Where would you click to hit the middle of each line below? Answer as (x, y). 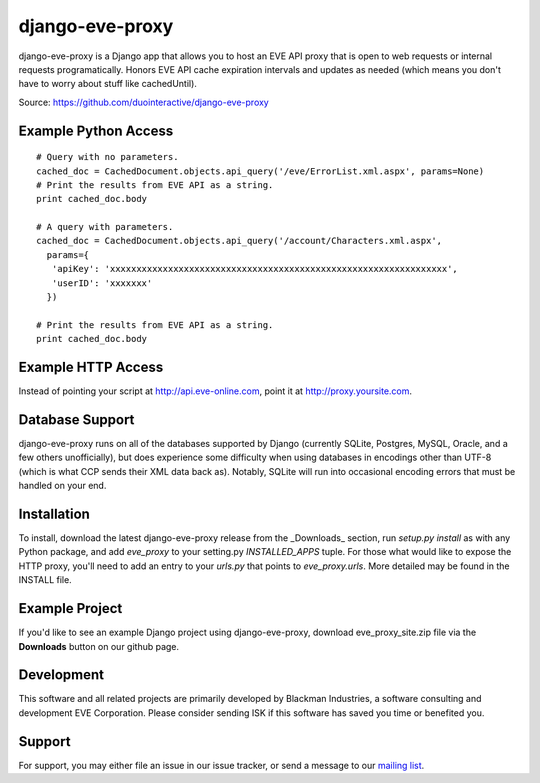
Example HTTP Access (91, 367)
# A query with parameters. (105, 227)
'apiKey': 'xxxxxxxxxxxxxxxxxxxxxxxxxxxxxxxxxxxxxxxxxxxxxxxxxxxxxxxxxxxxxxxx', (255, 269)
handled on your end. (62, 486)
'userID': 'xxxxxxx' (102, 283)
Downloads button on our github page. (99, 646)
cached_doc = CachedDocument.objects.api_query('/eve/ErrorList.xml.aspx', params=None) (260, 171)
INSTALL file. (45, 580)
